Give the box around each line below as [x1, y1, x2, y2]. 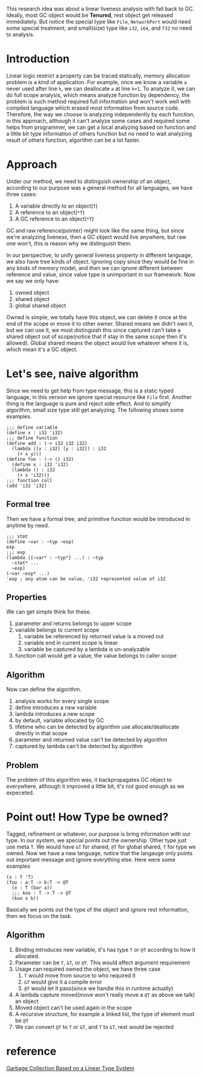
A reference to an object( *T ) [14, 208, 85, 216]
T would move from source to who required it [24, 971, 136, 979]
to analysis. [6, 31, 35, 38]
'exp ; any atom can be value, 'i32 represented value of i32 [6, 575, 166, 582]
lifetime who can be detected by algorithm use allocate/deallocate [14, 723, 180, 730]
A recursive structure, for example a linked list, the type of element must [14, 1010, 195, 1017]
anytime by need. [6, 521, 49, 529]
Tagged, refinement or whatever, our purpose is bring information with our [6, 830, 191, 838]
